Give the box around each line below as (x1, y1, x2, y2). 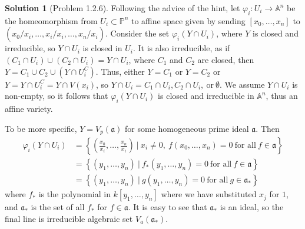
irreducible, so (5, 42, 55, 54)
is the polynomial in (38, 188, 111, 200)
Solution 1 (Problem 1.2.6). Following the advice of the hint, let (5, 2, 240, 14)
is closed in (82, 42, 122, 54)
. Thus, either (95, 65, 145, 77)
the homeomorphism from (5, 14, 98, 26)
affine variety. (5, 102, 53, 114)
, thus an (266, 89, 298, 102)
